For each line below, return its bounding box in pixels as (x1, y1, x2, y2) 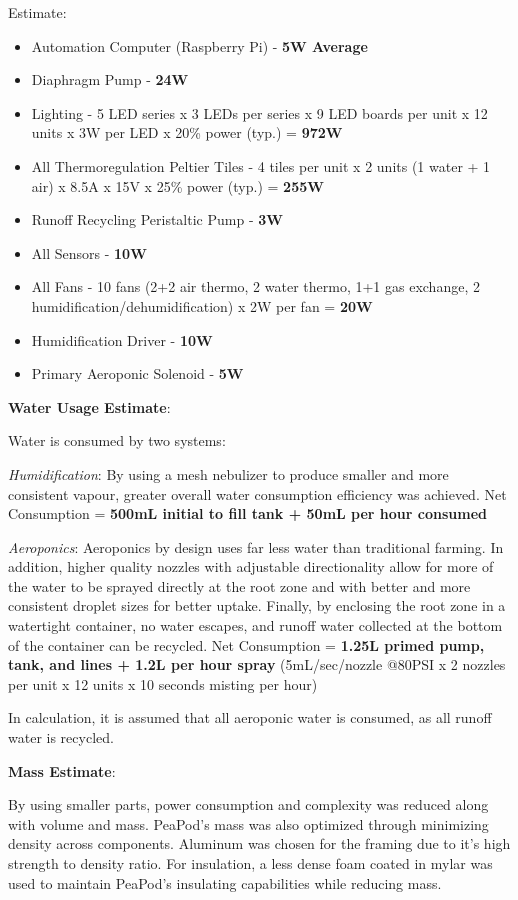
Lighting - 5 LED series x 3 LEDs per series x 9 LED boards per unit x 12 (31, 102, 488, 123)
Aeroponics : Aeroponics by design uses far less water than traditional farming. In (8, 536, 504, 557)
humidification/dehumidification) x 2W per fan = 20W (31, 295, 373, 316)
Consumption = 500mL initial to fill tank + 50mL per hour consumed (8, 503, 487, 524)
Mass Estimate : (8, 760, 116, 781)
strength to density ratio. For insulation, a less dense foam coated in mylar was (8, 853, 493, 873)
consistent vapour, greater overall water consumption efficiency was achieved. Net (8, 483, 507, 504)
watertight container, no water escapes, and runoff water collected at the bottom (8, 615, 503, 636)
